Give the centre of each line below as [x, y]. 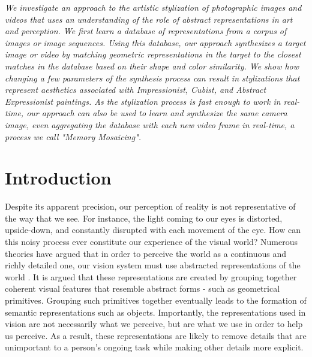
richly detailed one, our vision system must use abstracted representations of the [153, 265]
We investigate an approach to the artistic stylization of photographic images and [153, 7]
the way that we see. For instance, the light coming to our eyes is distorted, [144, 218]
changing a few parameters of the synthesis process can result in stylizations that [152, 78]
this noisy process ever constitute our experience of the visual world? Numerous [151, 242]
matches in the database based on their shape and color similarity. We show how [152, 66]
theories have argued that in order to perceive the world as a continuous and [146, 253]
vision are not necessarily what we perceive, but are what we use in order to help [154, 324]
